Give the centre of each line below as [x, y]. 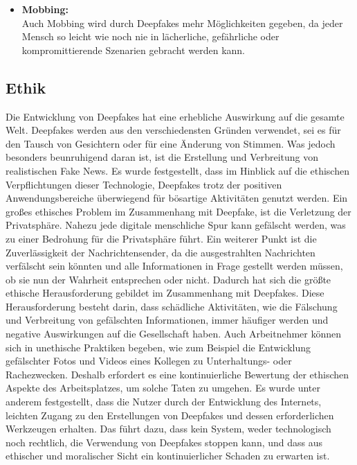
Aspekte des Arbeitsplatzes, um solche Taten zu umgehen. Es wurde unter [163, 388]
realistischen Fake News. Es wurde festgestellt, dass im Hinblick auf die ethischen [177, 170]
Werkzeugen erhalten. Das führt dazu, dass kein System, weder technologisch [168, 429]
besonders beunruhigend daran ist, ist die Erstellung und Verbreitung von [162, 157]
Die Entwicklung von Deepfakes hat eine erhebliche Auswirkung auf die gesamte [175, 116]
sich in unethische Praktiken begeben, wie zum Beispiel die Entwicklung [158, 347]
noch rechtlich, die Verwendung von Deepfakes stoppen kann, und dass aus [164, 442]
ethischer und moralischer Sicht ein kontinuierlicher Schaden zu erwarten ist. [168, 456]
